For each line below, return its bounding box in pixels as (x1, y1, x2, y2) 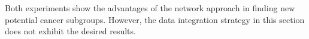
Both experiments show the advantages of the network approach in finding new (5, 2, 295, 14)
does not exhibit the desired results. (5, 25, 136, 37)
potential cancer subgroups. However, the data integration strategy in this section (5, 13, 305, 25)
